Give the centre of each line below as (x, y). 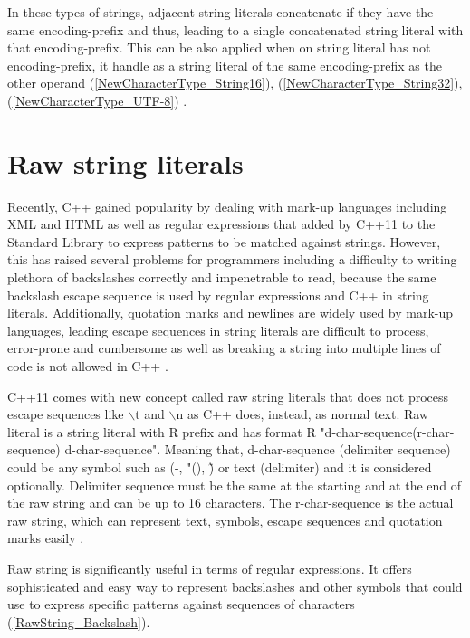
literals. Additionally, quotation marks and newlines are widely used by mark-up (230, 313)
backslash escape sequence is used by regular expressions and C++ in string (218, 295)
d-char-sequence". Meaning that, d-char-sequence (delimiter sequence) (258, 449)
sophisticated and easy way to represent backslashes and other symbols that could (235, 586)
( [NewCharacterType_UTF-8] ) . (97, 100)
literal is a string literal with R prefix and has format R (162, 431)
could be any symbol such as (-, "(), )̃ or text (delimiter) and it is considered (220, 467)
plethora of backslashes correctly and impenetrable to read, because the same (222, 277)
